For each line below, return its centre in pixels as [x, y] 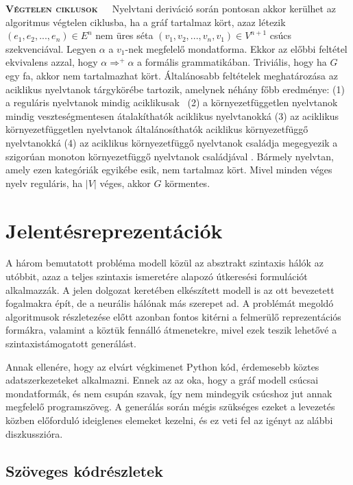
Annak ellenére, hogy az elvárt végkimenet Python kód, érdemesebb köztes [162, 366]
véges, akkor [125, 183]
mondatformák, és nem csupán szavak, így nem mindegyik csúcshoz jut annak [169, 393]
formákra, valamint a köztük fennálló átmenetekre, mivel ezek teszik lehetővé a [171, 330]
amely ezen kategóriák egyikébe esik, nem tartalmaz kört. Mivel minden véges [169, 170]
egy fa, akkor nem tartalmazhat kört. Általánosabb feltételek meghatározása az [172, 75]
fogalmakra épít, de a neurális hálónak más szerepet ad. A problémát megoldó [170, 303]
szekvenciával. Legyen [51, 48]
